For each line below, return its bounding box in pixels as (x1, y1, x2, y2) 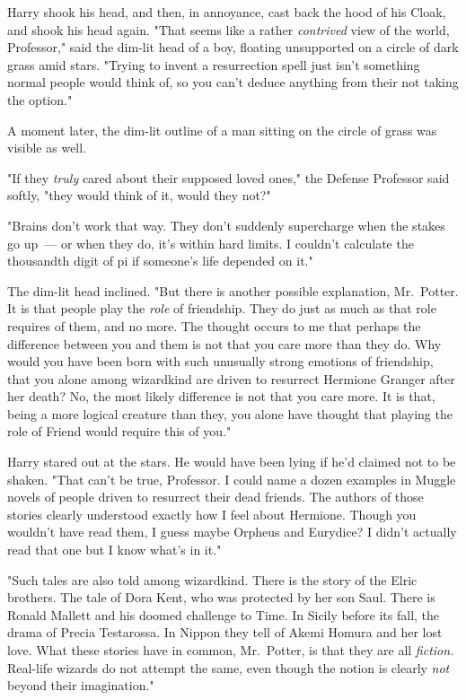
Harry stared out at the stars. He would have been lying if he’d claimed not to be (7, 452, 456, 471)
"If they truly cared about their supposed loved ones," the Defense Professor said (7, 168, 450, 187)
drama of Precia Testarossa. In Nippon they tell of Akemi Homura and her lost (7, 623, 443, 642)
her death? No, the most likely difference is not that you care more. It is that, (7, 387, 435, 406)
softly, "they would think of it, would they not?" (7, 186, 271, 205)
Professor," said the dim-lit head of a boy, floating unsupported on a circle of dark (7, 38, 459, 57)
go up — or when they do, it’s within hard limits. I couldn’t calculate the (7, 233, 414, 252)
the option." (7, 90, 73, 109)
